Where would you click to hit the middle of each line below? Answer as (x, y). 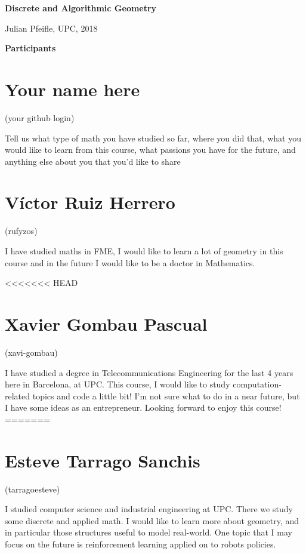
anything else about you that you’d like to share (93, 161)
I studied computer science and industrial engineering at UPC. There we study (149, 509)
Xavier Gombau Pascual (106, 323)
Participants (30, 48)
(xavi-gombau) (31, 352)
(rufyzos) (21, 231)
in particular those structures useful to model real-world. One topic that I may (149, 532)
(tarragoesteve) (33, 489)
